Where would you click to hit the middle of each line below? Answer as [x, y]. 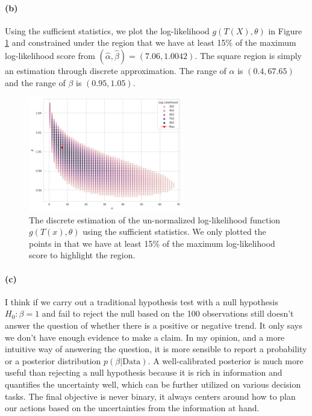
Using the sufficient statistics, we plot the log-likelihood [107, 30]
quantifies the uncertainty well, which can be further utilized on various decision [153, 384]
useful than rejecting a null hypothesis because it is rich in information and [144, 372]
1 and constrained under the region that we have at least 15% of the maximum [151, 42]
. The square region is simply [248, 55]
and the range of [35, 82]
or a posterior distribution [53, 360]
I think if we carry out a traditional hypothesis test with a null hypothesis [142, 301]
